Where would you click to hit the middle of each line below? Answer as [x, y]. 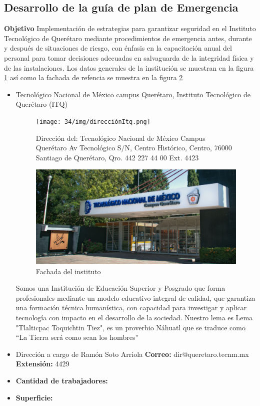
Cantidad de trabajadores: [62, 380]
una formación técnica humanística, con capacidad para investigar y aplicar [131, 308]
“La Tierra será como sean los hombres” [77, 337]
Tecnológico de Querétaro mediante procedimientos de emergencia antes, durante [128, 38]
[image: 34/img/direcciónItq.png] [93, 122]
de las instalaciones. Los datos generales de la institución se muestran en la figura [129, 67]
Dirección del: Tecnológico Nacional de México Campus [120, 138]
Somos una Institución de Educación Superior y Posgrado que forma [120, 288]
